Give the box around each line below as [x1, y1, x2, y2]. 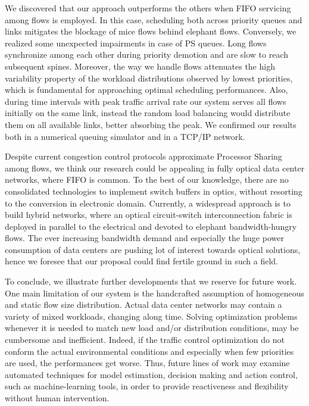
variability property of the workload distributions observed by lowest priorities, [5, 71, 293, 84]
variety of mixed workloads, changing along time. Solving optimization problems [5, 310, 298, 322]
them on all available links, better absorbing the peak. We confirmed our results [5, 118, 296, 130]
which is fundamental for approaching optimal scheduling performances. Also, [5, 83, 288, 96]
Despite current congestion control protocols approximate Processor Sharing [5, 150, 282, 163]
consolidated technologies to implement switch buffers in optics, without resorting [5, 185, 302, 197]
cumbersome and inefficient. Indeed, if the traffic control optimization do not [5, 333, 285, 346]
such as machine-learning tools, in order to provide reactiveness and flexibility [5, 380, 289, 392]
